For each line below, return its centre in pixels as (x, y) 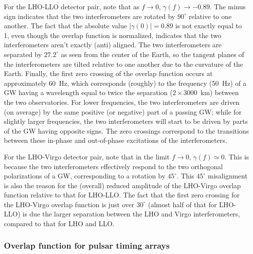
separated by (23, 54)
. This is (237, 156)
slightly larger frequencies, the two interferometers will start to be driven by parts (126, 121)
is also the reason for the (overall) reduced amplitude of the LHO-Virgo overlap (122, 185)
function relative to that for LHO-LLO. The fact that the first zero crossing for (122, 195)
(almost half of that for (182, 204)
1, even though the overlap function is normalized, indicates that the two (113, 35)
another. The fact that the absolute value (65, 26)
